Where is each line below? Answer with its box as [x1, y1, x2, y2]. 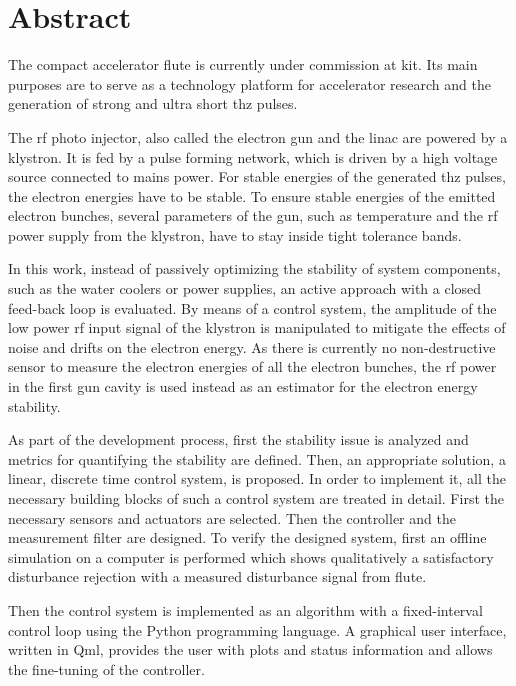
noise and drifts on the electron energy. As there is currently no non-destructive [8, 336, 496, 357]
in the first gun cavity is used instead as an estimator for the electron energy [8, 376, 478, 397]
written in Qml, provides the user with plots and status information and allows [8, 639, 493, 660]
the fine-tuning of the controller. [8, 658, 205, 679]
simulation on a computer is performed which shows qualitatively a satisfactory [8, 546, 494, 567]
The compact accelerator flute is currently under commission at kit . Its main [8, 54, 478, 75]
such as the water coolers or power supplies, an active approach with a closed [8, 278, 482, 299]
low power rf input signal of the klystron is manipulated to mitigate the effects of [8, 317, 506, 338]
